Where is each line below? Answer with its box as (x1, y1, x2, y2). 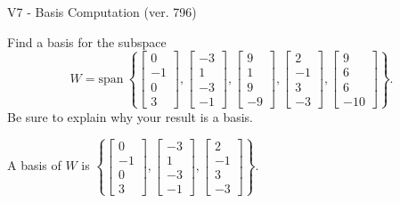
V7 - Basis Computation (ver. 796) (7, 3, 197, 20)
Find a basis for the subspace (7, 32, 167, 51)
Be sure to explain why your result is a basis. (7, 107, 254, 126)
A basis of (7, 156, 61, 175)
